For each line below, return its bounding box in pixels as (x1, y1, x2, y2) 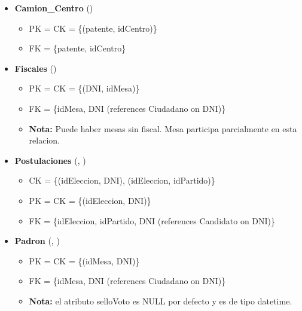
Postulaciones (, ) (14, 154, 86, 166)
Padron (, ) (14, 234, 60, 247)
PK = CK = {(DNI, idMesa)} (29, 82, 140, 94)
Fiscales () (14, 62, 57, 74)
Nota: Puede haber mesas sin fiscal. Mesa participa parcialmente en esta (29, 122, 297, 135)
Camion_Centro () (14, 2, 93, 14)
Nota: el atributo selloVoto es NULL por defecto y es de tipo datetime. (29, 294, 292, 307)
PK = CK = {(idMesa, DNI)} (29, 254, 140, 267)
